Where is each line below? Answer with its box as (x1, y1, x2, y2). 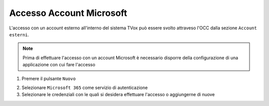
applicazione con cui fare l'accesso (22, 62, 96, 68)
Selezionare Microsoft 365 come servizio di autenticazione (21, 85, 148, 91)
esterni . (9, 31, 29, 37)
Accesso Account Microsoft (9, 7, 128, 18)
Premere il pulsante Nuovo (21, 75, 76, 82)
